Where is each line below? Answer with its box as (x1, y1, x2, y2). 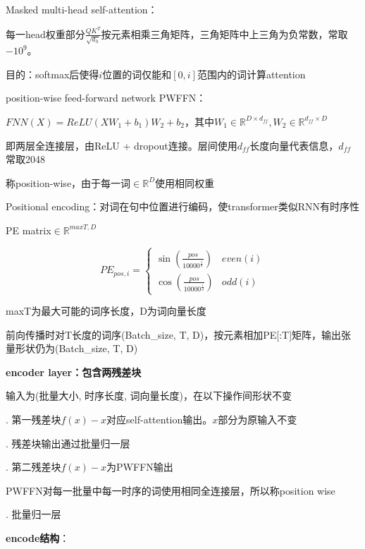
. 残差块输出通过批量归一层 (6, 435, 130, 450)
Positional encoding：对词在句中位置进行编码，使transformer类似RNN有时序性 (6, 199, 359, 214)
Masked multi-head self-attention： (6, 2, 158, 16)
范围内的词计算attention (197, 66, 306, 81)
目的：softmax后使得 (6, 66, 99, 81)
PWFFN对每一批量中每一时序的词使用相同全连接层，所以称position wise (6, 483, 335, 497)
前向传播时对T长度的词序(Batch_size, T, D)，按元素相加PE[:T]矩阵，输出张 (6, 327, 352, 342)
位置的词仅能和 (102, 66, 172, 81)
